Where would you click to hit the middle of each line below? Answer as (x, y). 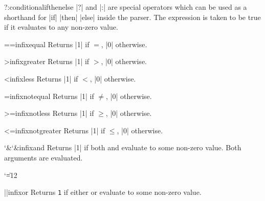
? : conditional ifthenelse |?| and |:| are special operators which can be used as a (126, 7)
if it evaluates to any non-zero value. (61, 27)
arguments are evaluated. (43, 157)
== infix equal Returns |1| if (47, 44)
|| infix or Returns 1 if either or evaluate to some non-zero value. (103, 192)
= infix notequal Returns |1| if (49, 96)
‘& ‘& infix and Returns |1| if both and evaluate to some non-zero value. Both (123, 147)
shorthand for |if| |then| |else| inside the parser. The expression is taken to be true (132, 17)
